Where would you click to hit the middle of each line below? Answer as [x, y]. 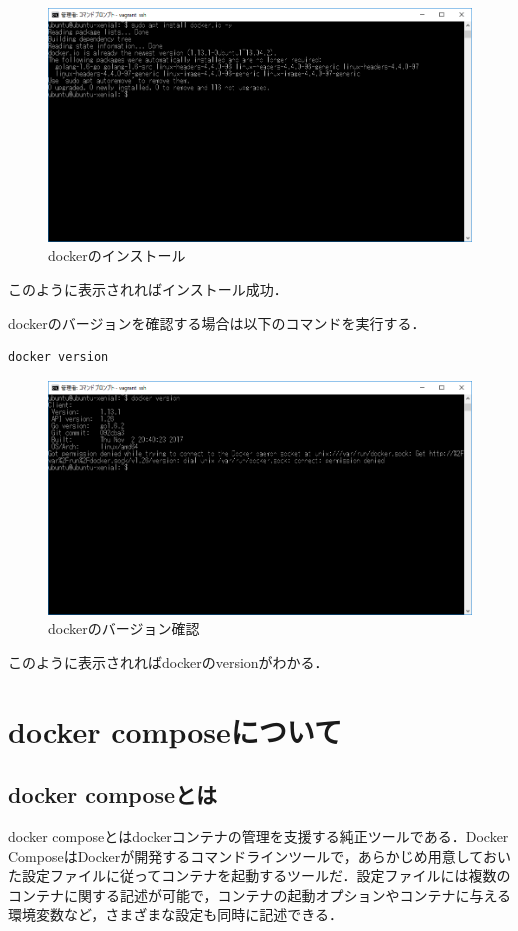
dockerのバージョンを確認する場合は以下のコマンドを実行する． [217, 322]
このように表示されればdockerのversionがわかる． [168, 661]
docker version [58, 357]
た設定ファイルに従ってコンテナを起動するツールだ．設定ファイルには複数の [259, 875]
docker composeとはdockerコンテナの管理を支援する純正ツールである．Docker [258, 836]
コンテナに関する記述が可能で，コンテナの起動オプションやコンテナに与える [260, 894]
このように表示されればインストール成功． [148, 289]
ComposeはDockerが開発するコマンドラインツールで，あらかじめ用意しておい [259, 855]
